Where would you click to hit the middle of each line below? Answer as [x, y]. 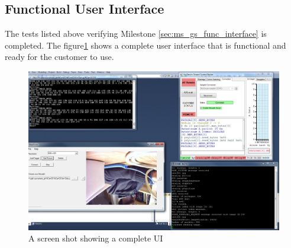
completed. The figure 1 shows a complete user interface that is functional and [145, 45]
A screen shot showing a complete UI [96, 238]
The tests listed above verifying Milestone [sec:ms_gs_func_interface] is [136, 34]
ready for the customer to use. [59, 57]
